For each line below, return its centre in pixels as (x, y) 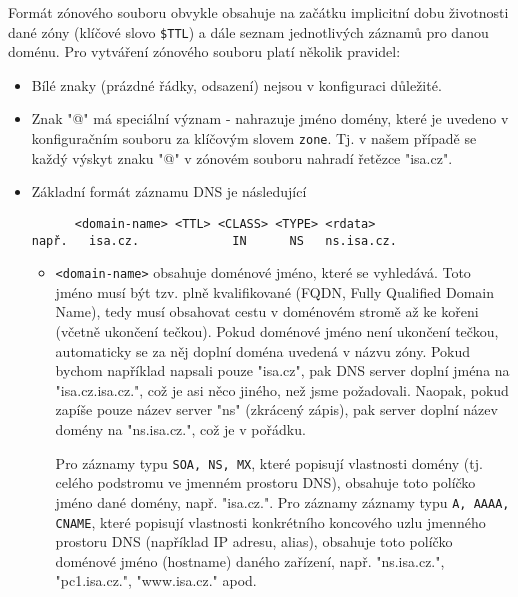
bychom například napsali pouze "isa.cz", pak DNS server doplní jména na (282, 370)
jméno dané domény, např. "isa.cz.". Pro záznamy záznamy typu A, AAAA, (282, 501)
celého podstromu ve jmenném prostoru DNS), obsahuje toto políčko (265, 482)
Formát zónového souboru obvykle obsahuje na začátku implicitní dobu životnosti (258, 12)
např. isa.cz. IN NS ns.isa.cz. (214, 240)
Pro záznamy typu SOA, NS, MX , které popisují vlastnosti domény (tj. (269, 462)
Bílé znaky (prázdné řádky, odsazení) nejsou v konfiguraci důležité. (236, 84)
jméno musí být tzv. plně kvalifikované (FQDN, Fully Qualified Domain (274, 291)
